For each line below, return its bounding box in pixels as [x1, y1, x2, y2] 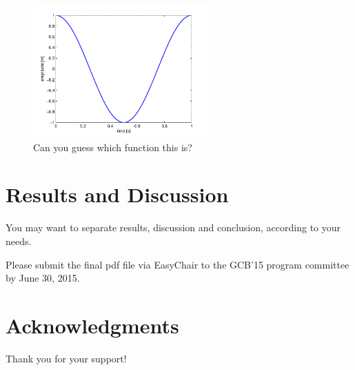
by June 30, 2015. [6, 271, 80, 285]
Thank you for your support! [6, 351, 127, 365]
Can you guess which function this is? [33, 139, 192, 154]
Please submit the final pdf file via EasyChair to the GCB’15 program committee [6, 257, 349, 271]
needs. [6, 233, 32, 248]
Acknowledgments [6, 311, 179, 339]
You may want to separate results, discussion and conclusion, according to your [6, 220, 341, 235]
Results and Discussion [6, 180, 229, 208]
